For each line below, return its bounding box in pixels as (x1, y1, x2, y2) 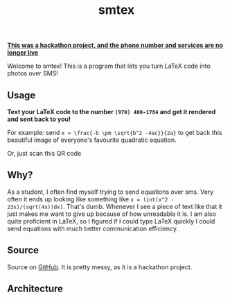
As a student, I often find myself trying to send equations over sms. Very (7, 188, 214, 196)
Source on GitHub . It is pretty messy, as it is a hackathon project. (7, 262, 193, 271)
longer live (7, 48, 39, 57)
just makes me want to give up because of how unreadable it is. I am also (7, 210, 216, 218)
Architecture (7, 283, 64, 295)
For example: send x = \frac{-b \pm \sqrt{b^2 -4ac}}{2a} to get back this (7, 129, 223, 136)
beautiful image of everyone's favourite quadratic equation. (7, 136, 177, 144)
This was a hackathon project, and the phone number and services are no (7, 41, 224, 50)
